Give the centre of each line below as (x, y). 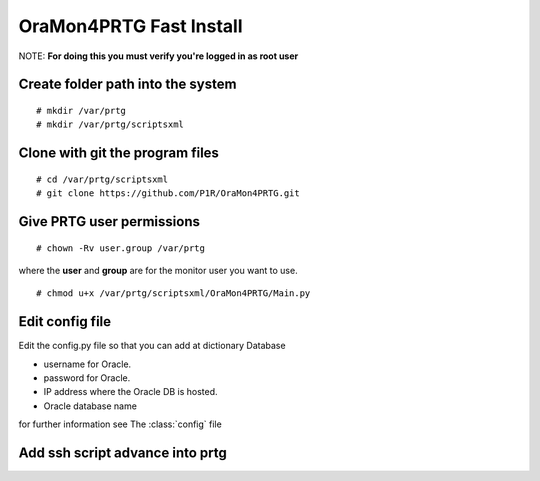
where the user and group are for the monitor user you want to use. (158, 270)
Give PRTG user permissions (109, 221)
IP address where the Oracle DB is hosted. (131, 392)
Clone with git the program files (119, 153)
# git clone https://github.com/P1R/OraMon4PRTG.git (168, 193)
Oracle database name (90, 406)
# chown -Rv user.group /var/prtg (120, 248)
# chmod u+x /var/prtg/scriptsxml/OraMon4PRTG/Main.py (173, 293)
